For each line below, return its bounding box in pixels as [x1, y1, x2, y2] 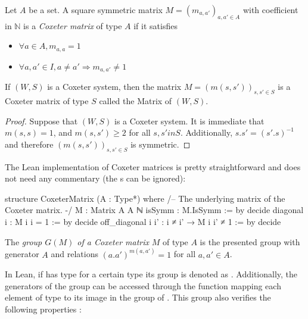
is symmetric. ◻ [130, 137, 191, 150]
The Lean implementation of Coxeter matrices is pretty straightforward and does [5, 160, 301, 173]
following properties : [5, 303, 82, 315]
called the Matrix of [99, 95, 172, 107]
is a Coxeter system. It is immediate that [114, 114, 265, 127]
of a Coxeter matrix [77, 235, 150, 248]
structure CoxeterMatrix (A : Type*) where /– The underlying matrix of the [5, 192, 285, 204]
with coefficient [242, 4, 298, 15]
